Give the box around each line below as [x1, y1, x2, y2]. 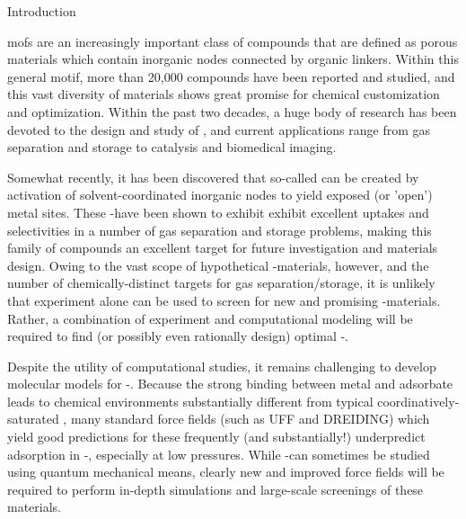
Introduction [7, 2, 76, 20]
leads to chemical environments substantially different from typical [7, 391, 374, 410]
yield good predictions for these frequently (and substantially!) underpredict [7, 427, 426, 446]
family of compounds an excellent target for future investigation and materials [7, 238, 438, 257]
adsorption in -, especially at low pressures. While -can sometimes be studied [7, 444, 430, 463]
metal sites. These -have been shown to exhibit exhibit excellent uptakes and [7, 202, 429, 221]
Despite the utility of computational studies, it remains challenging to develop [7, 356, 436, 375]
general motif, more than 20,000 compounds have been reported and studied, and [7, 67, 455, 85]
